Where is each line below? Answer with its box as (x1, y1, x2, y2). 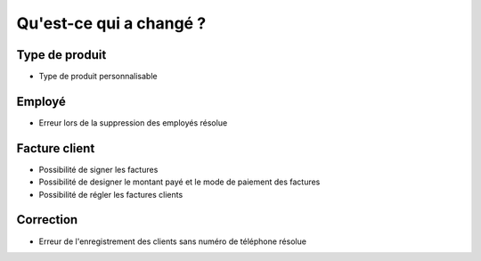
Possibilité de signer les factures (38, 164, 159, 175)
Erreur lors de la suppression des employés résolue (38, 117, 228, 128)
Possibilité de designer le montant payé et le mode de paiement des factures (38, 176, 321, 187)
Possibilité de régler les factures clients (38, 189, 183, 200)
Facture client (16, 141, 95, 156)
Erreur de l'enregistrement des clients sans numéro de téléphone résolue (38, 236, 307, 247)
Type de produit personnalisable (38, 71, 158, 82)
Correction (16, 212, 78, 227)
